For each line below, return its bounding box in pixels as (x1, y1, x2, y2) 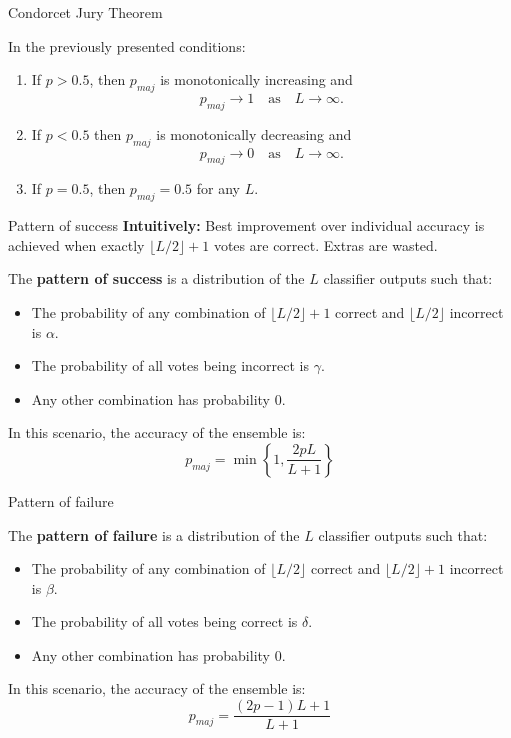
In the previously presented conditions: (8, 35, 246, 56)
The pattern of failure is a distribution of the (8, 524, 300, 545)
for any (196, 178, 240, 199)
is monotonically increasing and (160, 69, 353, 90)
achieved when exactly (8, 234, 145, 255)
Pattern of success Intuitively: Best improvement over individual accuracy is (8, 215, 485, 236)
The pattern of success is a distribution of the (8, 268, 305, 289)
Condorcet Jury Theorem (8, 2, 163, 22)
